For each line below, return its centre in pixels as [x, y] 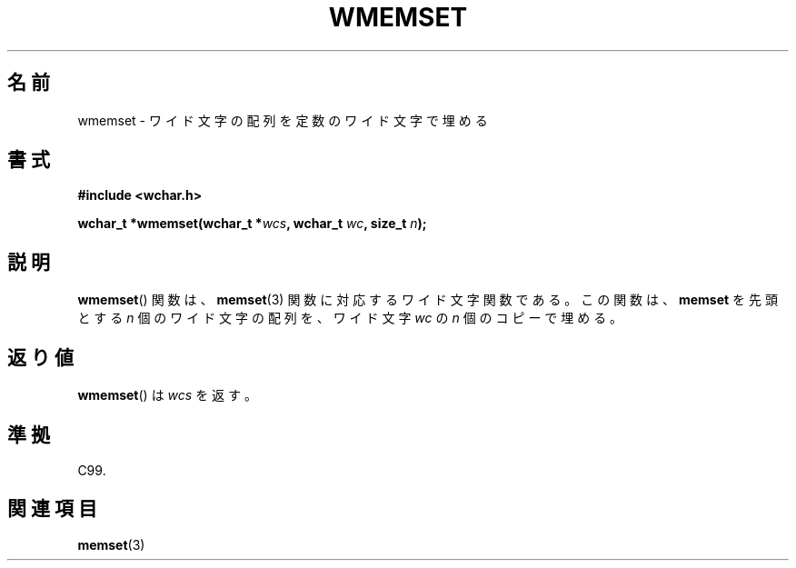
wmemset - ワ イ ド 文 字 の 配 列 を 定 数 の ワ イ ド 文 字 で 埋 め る [283, 120]
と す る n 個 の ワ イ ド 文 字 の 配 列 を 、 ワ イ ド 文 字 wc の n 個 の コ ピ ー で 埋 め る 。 [350, 318]
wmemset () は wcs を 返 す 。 [167, 395]
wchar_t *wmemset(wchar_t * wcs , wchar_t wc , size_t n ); [252, 224]
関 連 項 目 [52, 509]
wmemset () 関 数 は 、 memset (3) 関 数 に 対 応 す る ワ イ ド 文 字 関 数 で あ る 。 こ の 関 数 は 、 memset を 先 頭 [428, 300]
